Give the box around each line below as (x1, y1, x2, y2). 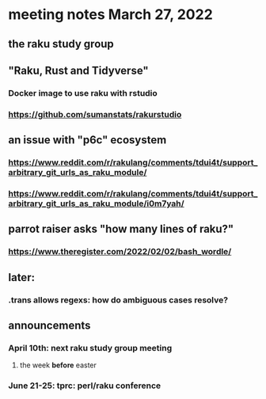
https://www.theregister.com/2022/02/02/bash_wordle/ (8, 246, 232, 257)
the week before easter (19, 360, 97, 370)
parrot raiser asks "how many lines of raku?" (8, 222, 234, 236)
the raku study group (8, 37, 115, 51)
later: (8, 271, 36, 284)
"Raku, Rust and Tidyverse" (8, 63, 149, 77)
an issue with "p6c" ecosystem (8, 133, 167, 147)
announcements (8, 319, 91, 332)
